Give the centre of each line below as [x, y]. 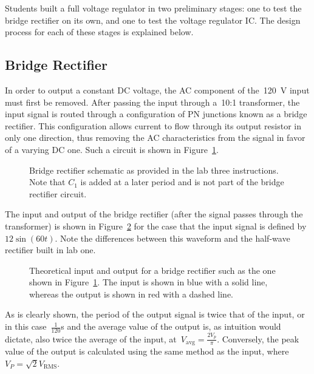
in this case [26, 326]
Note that [47, 182]
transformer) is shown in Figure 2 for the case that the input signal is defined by [156, 226]
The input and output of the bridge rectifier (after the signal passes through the [154, 214]
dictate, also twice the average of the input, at [91, 338]
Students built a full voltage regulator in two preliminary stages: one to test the [153, 8]
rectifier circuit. [58, 193]
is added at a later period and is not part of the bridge [182, 182]
